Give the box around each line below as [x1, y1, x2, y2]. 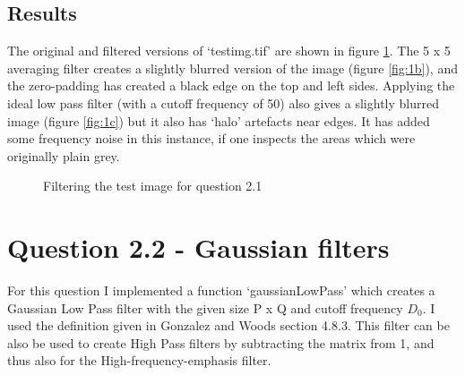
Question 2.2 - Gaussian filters [7, 229, 390, 266]
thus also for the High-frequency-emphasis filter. [7, 351, 271, 370]
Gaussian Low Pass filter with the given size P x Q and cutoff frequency [7, 298, 403, 317]
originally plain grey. [7, 146, 120, 165]
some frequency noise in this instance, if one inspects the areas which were [7, 129, 416, 148]
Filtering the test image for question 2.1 [43, 176, 263, 195]
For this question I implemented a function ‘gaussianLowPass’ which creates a [7, 281, 435, 300]
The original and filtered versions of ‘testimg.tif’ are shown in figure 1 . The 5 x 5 [7, 41, 451, 60]
